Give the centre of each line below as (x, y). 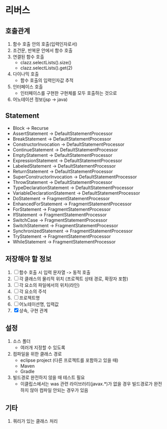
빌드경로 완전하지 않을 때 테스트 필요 (49, 378)
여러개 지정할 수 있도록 (43, 347)
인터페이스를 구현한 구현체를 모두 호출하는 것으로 (68, 93)
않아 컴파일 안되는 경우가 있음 (59, 390)
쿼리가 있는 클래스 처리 (35, 421)
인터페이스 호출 (28, 87)
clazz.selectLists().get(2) (46, 68)
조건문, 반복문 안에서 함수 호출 (43, 50)
